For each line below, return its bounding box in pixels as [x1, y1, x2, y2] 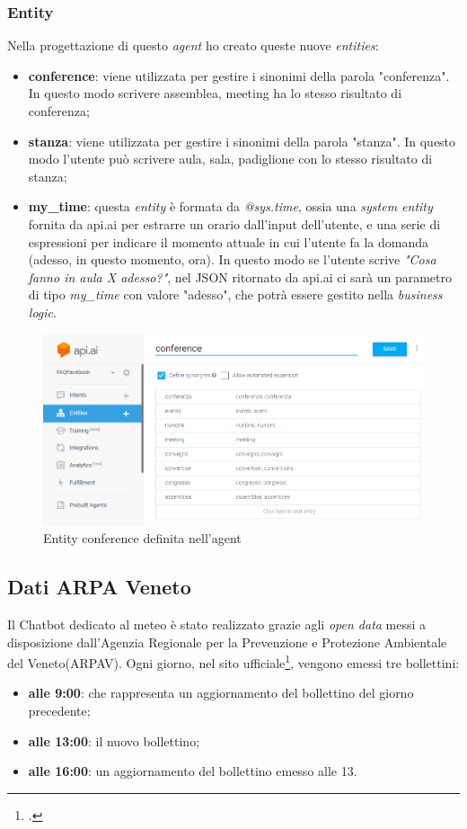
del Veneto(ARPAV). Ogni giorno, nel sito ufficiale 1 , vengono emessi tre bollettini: [7, 651, 460, 672]
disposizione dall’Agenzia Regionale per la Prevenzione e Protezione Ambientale [7, 632, 447, 651]
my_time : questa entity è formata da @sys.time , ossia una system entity [28, 197, 433, 216]
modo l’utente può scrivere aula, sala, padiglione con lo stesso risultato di [28, 149, 433, 168]
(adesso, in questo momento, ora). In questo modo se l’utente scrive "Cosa [28, 250, 436, 269]
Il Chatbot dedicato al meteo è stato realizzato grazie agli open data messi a [7, 615, 427, 633]
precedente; [28, 701, 91, 720]
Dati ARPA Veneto [7, 573, 191, 601]
